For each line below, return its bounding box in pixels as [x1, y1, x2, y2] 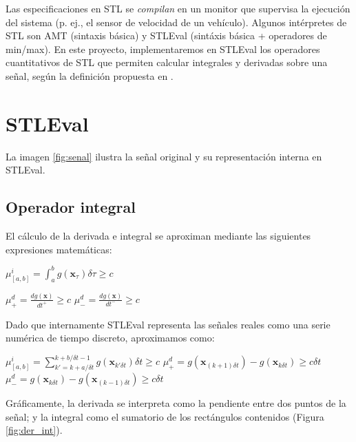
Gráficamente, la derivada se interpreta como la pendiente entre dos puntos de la [6, 396, 346, 410]
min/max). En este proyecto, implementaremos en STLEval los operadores [6, 41, 320, 56]
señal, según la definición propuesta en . [6, 68, 174, 83]
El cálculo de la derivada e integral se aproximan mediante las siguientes [6, 229, 311, 243]
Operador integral [6, 196, 136, 218]
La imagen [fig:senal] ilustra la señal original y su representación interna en [6, 149, 322, 163]
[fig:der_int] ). [6, 423, 63, 437]
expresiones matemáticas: [6, 242, 112, 256]
